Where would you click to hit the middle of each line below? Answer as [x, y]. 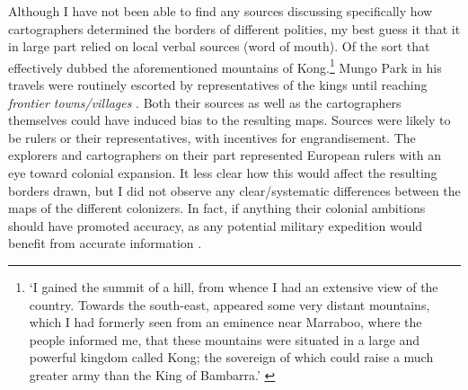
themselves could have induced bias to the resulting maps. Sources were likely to [230, 120]
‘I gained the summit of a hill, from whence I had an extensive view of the [234, 286]
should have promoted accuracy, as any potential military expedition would [216, 225]
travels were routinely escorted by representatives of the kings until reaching [218, 85]
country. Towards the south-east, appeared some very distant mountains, [230, 304]
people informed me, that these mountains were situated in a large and [225, 339]
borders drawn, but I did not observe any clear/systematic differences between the [234, 190]
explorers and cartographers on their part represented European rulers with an [225, 155]
